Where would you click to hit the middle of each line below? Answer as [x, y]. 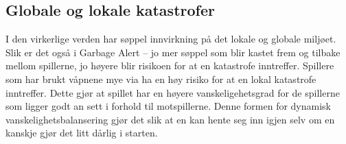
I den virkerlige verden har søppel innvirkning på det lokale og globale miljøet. [171, 39]
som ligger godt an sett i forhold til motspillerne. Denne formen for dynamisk [168, 106]
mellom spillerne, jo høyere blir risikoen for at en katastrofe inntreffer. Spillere [170, 65]
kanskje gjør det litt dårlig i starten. [82, 133]
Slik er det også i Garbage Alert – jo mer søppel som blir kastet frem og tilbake [173, 52]
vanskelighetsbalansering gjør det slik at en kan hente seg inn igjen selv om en [170, 119]
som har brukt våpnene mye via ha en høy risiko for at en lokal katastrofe [161, 79]
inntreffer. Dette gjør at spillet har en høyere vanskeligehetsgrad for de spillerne [173, 92]
